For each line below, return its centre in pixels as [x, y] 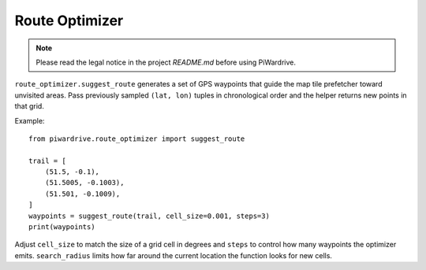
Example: [30, 120]
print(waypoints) [62, 227]
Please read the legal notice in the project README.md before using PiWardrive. [166, 62]
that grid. [30, 106]
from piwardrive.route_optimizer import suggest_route [137, 139]
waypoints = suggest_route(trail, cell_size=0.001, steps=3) [149, 216]
